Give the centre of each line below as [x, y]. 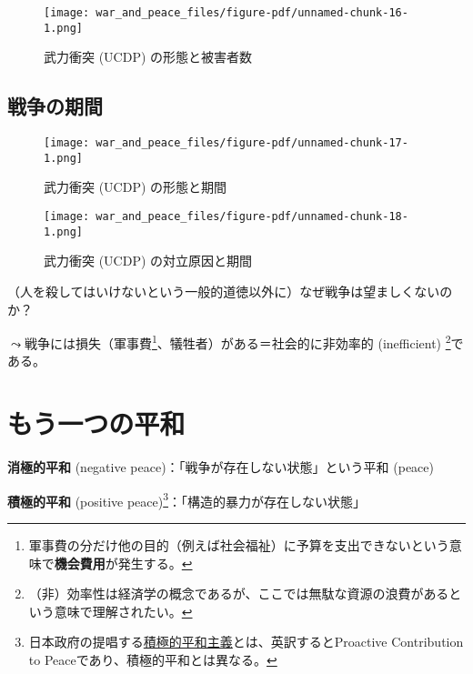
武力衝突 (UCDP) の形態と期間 [136, 187]
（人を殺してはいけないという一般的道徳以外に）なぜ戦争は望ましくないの [230, 291]
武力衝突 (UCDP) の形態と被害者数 [148, 57]
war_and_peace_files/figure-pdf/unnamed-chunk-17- [252, 143]
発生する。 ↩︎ [155, 563]
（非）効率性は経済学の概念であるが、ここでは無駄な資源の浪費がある [239, 594]
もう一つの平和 [96, 423]
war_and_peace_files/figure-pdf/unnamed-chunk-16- [252, 13]
